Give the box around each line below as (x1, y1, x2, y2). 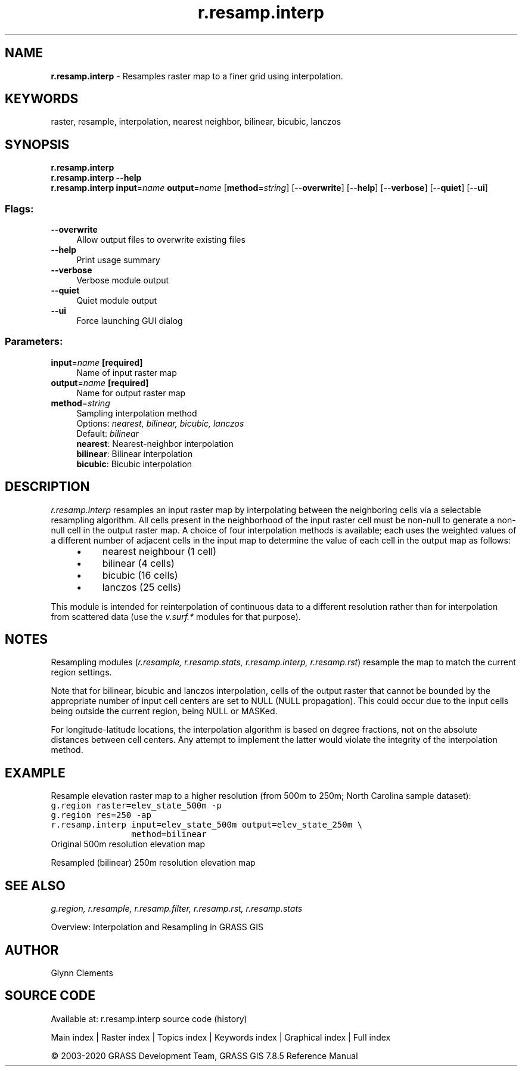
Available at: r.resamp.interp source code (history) (51, 1013, 247, 1024)
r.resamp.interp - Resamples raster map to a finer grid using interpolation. (51, 70, 343, 81)
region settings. (51, 667, 112, 678)
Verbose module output (76, 275, 169, 286)
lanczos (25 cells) (102, 581, 182, 593)
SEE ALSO (5, 878, 66, 893)
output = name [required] (51, 377, 149, 388)
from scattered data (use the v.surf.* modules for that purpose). (51, 611, 301, 622)
